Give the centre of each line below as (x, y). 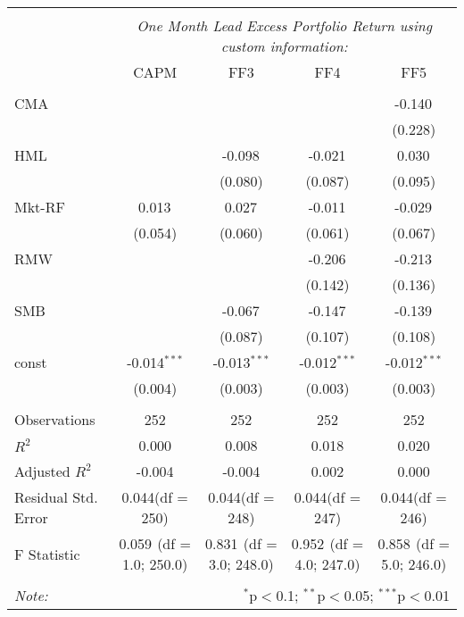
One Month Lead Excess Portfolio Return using (285, 25)
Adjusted (42, 471)
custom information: (284, 46)
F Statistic (47, 554)
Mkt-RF (40, 207)
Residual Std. (56, 497)
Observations (55, 419)
